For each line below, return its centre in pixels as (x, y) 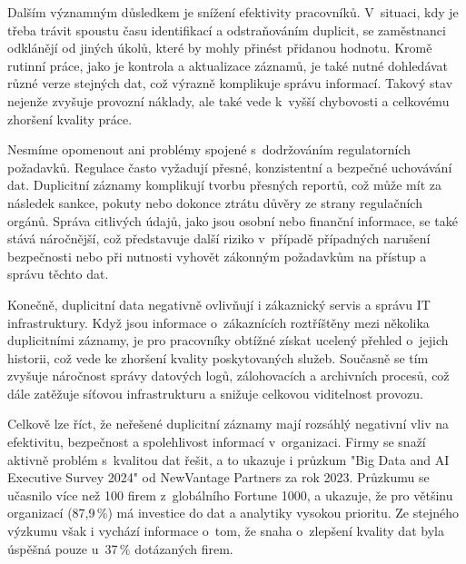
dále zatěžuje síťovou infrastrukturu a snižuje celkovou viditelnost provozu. (215, 393)
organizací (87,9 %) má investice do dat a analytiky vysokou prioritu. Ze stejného (233, 513)
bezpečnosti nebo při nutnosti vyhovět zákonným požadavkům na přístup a (217, 256)
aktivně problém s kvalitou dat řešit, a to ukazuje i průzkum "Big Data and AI (228, 459)
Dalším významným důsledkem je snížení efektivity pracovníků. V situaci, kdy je (233, 12)
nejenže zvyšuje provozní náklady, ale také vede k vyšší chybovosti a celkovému (228, 100)
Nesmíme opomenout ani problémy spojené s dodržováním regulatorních (209, 149)
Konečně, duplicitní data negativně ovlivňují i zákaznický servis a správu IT (219, 304)
